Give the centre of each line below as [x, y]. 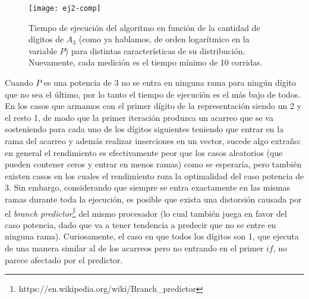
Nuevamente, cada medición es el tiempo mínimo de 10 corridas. [146, 62]
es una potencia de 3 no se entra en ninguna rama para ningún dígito [170, 82]
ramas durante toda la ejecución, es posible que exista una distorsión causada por [153, 199]
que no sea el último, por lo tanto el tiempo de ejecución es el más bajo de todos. [153, 94]
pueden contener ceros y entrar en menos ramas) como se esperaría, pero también [153, 164]
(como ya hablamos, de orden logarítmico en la [164, 39]
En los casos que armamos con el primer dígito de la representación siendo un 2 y [153, 106]
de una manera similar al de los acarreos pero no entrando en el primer [134, 248]
